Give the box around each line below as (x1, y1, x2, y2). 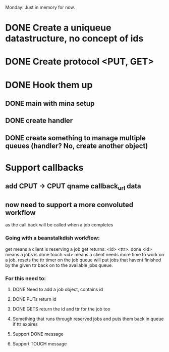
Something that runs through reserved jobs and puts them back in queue (12, 316, 164, 322)
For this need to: (5, 275, 46, 282)
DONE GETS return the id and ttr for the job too (12, 306, 110, 312)
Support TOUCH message (12, 340, 67, 346)
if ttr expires (12, 321, 38, 327)
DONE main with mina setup (5, 99, 95, 108)
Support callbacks (5, 162, 84, 173)
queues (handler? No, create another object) (5, 141, 148, 150)
